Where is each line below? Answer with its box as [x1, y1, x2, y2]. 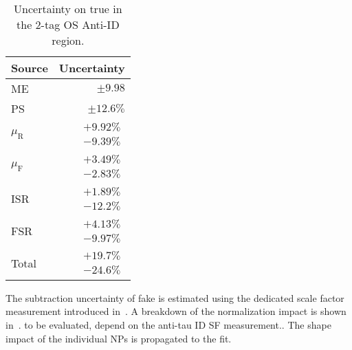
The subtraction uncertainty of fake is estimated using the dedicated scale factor [5, 290, 344, 305]
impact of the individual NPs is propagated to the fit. [5, 331, 232, 345]
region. [52, 32, 85, 48]
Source [11, 60, 48, 76]
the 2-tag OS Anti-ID [16, 17, 120, 32]
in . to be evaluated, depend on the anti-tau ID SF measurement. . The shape [5, 317, 331, 331]
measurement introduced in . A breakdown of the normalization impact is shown [5, 304, 346, 318]
